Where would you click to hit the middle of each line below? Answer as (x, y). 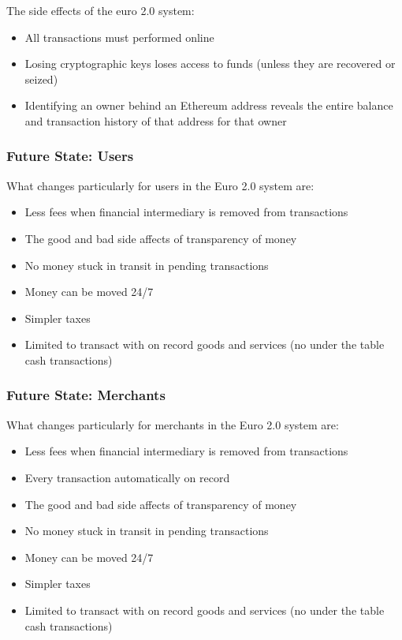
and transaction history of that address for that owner (156, 120)
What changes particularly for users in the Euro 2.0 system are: (160, 185)
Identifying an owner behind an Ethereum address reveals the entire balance (209, 105)
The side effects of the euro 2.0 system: (100, 10)
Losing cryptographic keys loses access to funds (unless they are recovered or (210, 64)
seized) (41, 79)
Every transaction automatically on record (127, 477)
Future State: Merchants (86, 395)
